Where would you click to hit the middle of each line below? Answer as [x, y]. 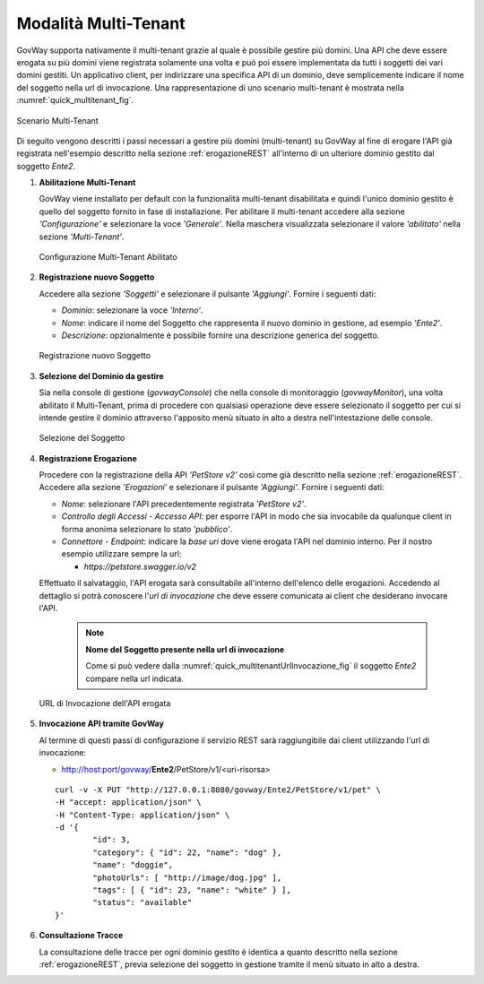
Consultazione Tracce [81, 936]
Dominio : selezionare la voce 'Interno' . [132, 310]
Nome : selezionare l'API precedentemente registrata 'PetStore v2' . [184, 504]
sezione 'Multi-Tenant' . [82, 237]
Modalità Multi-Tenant [101, 23]
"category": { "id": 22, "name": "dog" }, [187, 852]
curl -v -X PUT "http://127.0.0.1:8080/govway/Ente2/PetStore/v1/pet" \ [218, 790]
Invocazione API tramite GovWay [102, 724]
